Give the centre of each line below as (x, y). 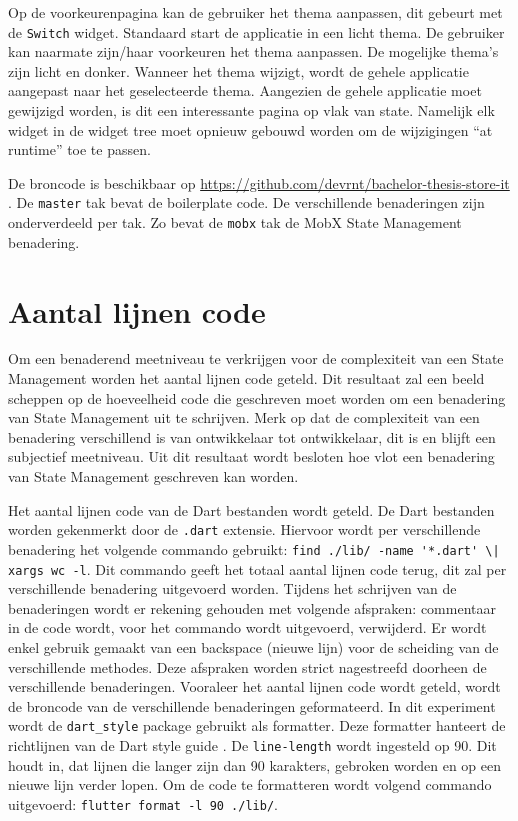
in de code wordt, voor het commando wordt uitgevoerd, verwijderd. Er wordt (247, 627)
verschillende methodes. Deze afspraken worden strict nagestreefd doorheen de (247, 666)
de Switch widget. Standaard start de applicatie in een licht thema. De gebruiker (256, 31)
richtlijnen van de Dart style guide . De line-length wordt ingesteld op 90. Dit (252, 744)
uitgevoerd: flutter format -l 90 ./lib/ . (143, 803)
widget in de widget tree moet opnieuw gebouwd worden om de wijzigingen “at (250, 129)
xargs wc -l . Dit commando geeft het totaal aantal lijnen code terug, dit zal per (257, 568)
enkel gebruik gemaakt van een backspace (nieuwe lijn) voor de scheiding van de (253, 646)
